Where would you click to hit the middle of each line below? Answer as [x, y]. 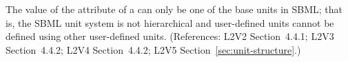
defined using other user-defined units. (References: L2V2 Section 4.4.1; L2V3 [170, 36]
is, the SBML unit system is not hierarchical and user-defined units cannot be [170, 22]
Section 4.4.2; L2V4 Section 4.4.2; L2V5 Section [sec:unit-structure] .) [153, 49]
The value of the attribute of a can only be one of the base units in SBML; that [174, 9]
